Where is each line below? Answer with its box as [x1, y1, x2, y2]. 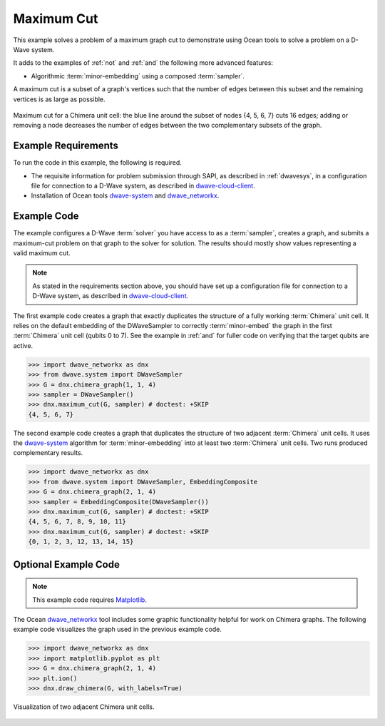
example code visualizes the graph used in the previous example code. [13, 625, 222, 634]
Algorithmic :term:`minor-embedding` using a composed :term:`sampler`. [31, 71, 245, 80]
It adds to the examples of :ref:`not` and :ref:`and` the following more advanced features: [13, 58, 274, 67]
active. [13, 341, 34, 349]
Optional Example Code [13, 558, 120, 571]
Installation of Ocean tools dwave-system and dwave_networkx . [31, 191, 220, 200]
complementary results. [13, 449, 83, 457]
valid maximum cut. [13, 249, 71, 257]
